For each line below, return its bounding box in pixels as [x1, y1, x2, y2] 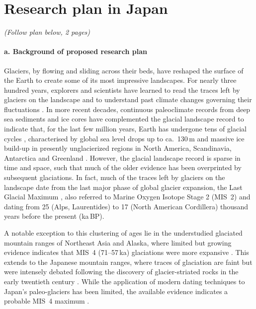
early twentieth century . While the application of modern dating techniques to [4, 276, 245, 286]
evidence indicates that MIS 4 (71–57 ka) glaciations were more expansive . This [4, 247, 249, 257]
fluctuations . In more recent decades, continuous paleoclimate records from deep [4, 104, 251, 114]
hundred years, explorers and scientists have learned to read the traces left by [4, 84, 240, 95]
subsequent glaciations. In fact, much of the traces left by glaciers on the [4, 172, 225, 183]
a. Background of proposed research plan [4, 46, 147, 57]
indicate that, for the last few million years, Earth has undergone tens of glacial [4, 124, 247, 134]
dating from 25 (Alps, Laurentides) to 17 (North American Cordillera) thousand [4, 201, 249, 211]
